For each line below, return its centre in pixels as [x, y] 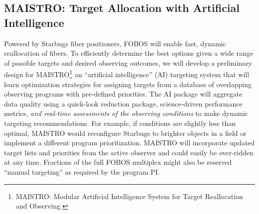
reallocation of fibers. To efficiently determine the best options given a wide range [129, 53]
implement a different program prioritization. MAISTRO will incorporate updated [129, 143]
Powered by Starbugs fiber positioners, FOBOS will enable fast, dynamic [115, 43]
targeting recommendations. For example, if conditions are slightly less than [120, 123]
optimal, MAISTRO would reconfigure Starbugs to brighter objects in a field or [125, 133]
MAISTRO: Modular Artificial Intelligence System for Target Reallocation [129, 196]
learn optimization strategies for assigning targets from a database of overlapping [128, 84]
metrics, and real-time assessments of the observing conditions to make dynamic [126, 113]
